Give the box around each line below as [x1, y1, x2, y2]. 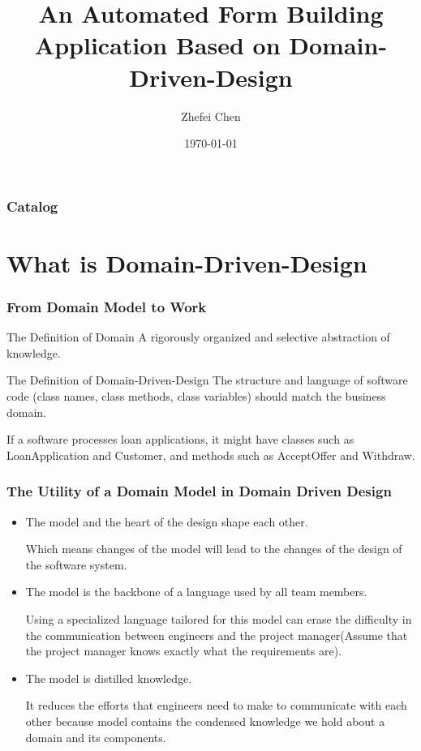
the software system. [25, 556, 127, 573]
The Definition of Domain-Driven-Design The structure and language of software [6, 371, 408, 388]
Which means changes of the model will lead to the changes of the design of [25, 540, 402, 557]
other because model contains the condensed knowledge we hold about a [25, 712, 385, 729]
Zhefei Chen [181, 107, 241, 124]
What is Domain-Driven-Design [6, 246, 367, 279]
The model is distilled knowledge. [25, 669, 192, 686]
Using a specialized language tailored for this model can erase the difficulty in [25, 610, 412, 627]
